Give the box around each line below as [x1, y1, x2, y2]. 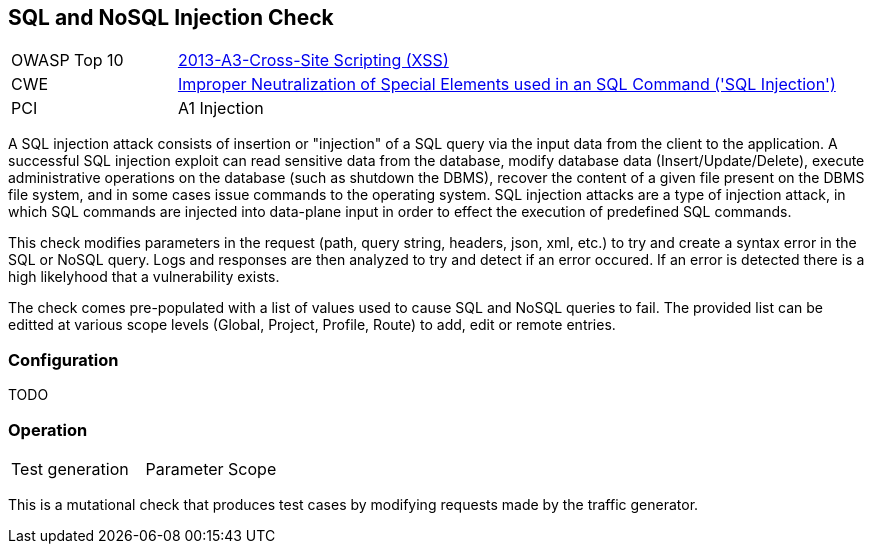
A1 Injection [177, 98, 264, 119]
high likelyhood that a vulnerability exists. [8, 268, 280, 286]
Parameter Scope [145, 458, 277, 479]
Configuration [8, 349, 119, 370]
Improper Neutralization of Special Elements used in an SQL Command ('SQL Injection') [177, 74, 836, 95]
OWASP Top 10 [11, 50, 124, 71]
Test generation [11, 458, 129, 479]
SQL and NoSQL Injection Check [8, 5, 334, 30]
